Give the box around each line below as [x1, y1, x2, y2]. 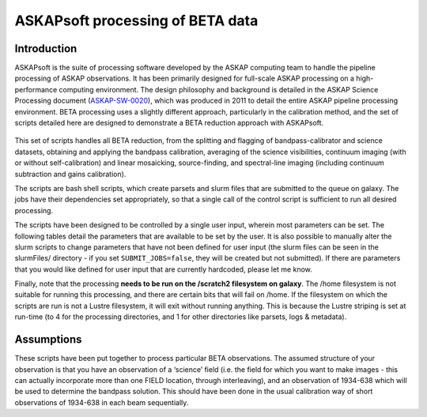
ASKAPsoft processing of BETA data [14, 12, 259, 29]
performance [14, 85, 58, 94]
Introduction [14, 42, 77, 55]
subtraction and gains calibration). [14, 169, 127, 178]
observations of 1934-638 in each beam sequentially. [14, 397, 189, 407]
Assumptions [14, 332, 82, 347]
